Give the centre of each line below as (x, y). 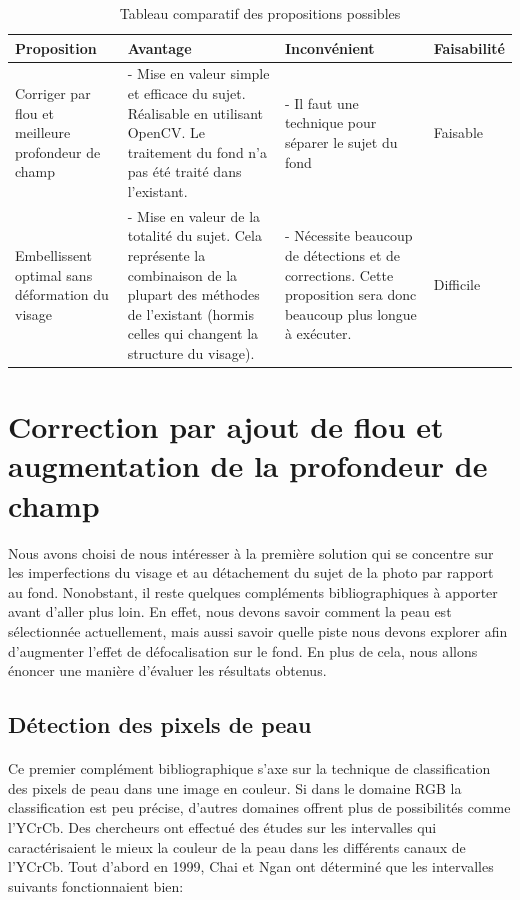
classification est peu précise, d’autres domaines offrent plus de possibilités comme (259, 807)
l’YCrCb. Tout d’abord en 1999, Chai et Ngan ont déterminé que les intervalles (251, 866)
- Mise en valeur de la (194, 215)
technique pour (330, 122)
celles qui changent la (193, 333)
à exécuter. (318, 333)
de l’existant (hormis (190, 313)
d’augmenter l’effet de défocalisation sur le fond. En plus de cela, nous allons (243, 650)
